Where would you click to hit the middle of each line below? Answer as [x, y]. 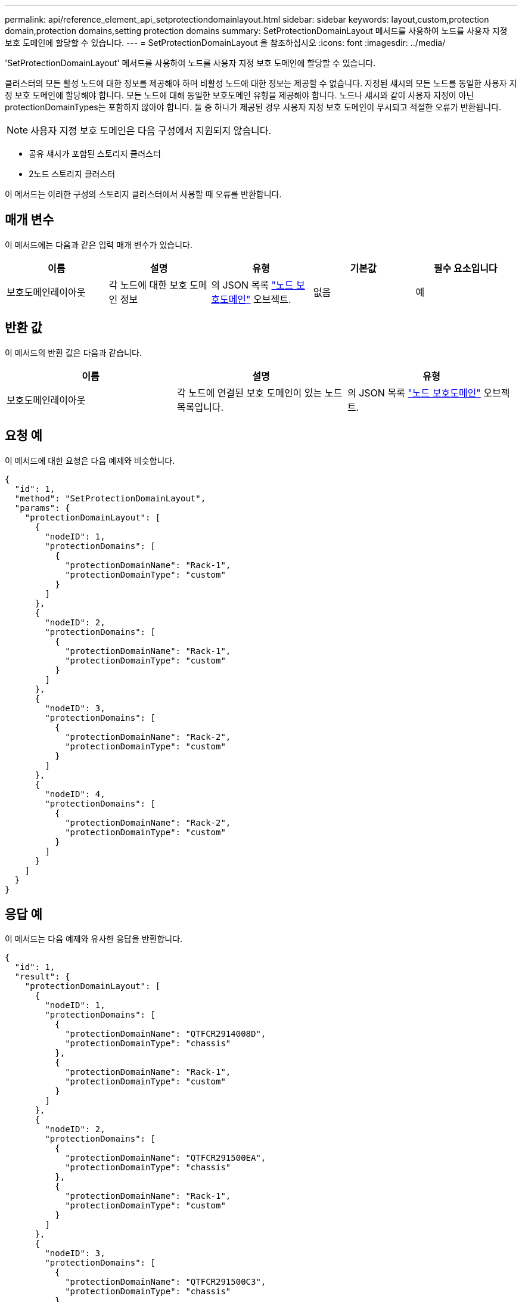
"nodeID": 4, [75, 794]
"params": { [42, 508]
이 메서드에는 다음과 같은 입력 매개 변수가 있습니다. [99, 244]
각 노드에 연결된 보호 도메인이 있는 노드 [260, 393]
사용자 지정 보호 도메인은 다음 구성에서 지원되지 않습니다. [151, 131]
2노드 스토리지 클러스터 [72, 174]
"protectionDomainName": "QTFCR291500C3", [166, 1282]
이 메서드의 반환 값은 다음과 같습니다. [73, 352]
